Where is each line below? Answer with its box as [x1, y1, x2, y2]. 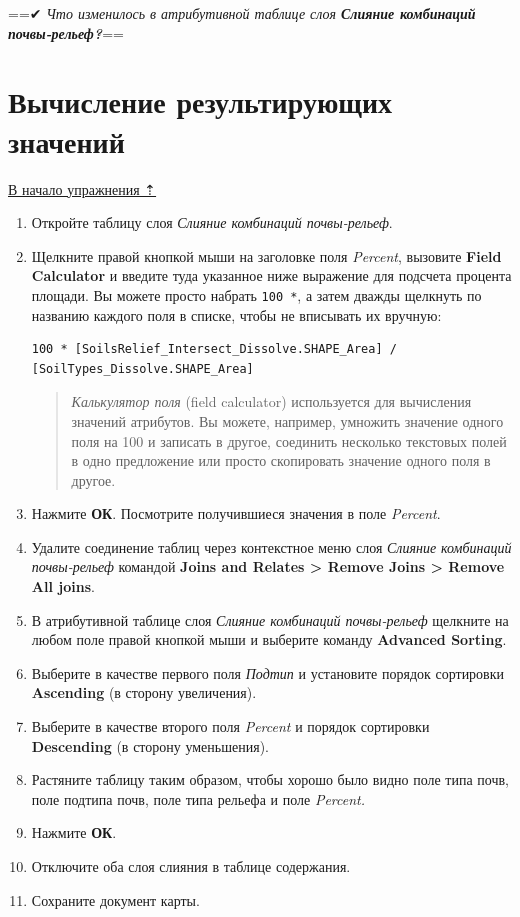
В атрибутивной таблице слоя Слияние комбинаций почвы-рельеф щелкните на [31, 609, 509, 630]
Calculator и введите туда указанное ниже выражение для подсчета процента [31, 265, 512, 286]
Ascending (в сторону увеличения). [31, 682, 257, 703]
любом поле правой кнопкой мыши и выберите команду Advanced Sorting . [31, 629, 507, 650]
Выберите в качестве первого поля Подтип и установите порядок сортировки [31, 662, 505, 683]
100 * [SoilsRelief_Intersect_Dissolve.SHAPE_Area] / [31, 342, 397, 357]
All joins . [31, 576, 95, 597]
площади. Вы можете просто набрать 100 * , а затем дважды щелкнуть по [31, 284, 482, 305]
